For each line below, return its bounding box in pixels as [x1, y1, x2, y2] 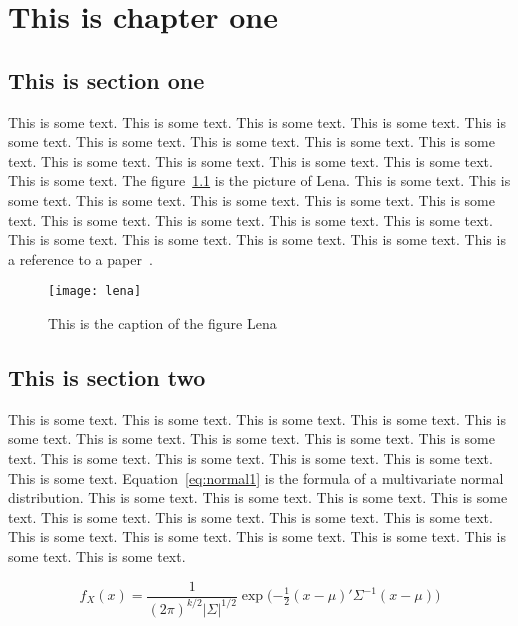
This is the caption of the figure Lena [48, 312, 277, 333]
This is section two [8, 361, 206, 392]
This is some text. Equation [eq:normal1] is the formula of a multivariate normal [8, 467, 504, 488]
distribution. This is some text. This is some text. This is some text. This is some [8, 487, 508, 508]
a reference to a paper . [8, 248, 153, 269]
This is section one [8, 64, 205, 95]
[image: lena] [48, 284, 142, 299]
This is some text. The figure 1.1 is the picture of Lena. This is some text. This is [8, 170, 511, 191]
